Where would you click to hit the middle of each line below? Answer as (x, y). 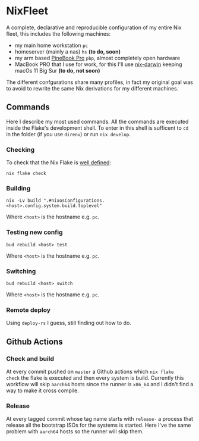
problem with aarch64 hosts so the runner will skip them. (75, 431)
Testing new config (35, 232)
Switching (21, 271)
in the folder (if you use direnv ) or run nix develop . (68, 134)
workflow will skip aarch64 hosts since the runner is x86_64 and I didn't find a (100, 384)
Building (18, 188)
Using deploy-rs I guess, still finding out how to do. (69, 323)
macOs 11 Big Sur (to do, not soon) (57, 70)
